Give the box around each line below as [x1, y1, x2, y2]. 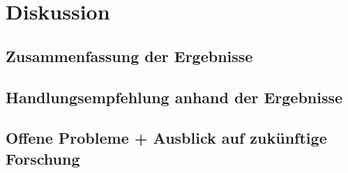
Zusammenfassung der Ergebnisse [6, 45, 253, 66]
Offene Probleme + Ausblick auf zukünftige [6, 127, 327, 149]
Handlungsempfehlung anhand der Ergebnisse [6, 86, 343, 107]
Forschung [6, 147, 80, 169]
